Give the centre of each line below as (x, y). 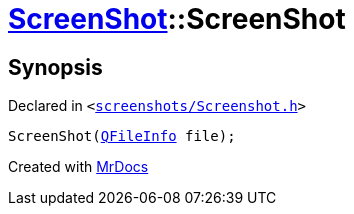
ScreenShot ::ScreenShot (177, 19)
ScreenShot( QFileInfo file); (122, 136)
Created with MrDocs (78, 167)
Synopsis (55, 67)
